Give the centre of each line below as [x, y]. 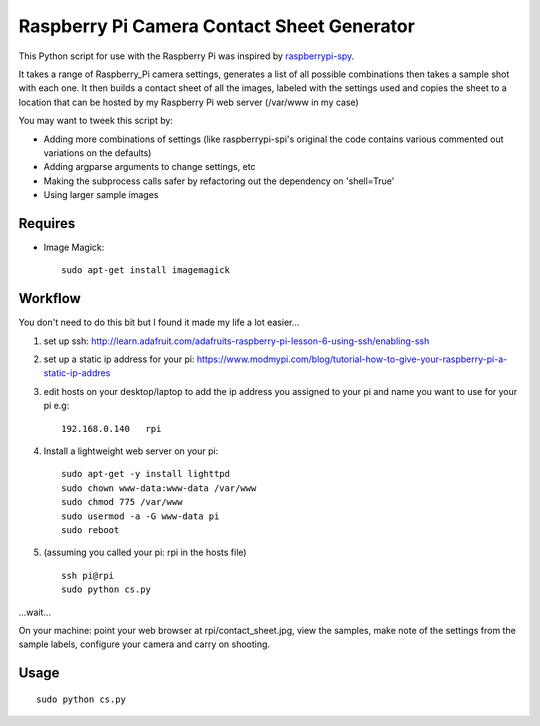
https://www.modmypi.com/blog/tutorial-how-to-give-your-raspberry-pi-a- [352, 359]
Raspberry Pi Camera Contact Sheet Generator [216, 26]
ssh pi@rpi [88, 575]
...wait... [35, 612]
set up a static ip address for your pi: [119, 359]
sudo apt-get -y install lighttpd [145, 474]
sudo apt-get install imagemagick [145, 270]
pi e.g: [56, 406]
